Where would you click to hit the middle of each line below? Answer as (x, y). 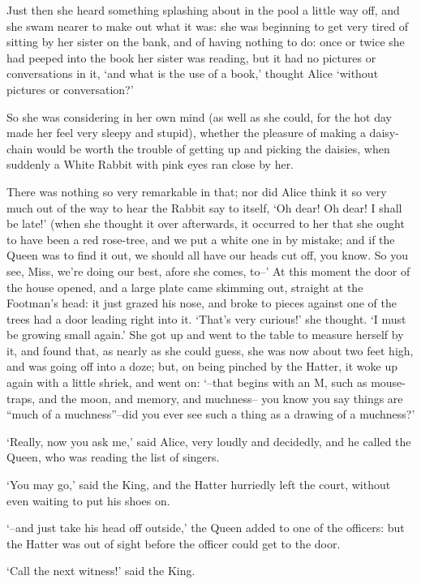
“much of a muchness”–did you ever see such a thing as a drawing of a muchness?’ (211, 414)
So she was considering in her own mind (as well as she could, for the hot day (199, 116)
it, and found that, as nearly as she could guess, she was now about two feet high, (210, 350)
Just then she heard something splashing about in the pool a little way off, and (203, 10)
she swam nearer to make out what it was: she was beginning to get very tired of (208, 26)
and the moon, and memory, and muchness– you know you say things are (221, 398)
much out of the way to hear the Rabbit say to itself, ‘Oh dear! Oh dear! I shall (204, 207)
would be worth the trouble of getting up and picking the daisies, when (213, 148)
